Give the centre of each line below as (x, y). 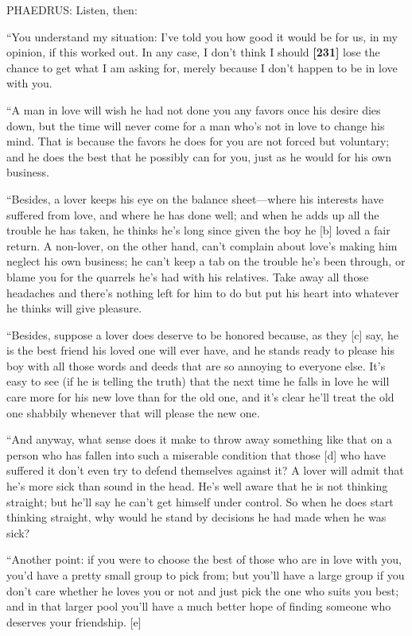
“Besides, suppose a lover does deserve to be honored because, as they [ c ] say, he (202, 334)
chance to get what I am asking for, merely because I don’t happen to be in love (202, 67)
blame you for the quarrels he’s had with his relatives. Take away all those (188, 276)
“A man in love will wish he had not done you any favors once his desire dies (194, 109)
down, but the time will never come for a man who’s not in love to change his (196, 125)
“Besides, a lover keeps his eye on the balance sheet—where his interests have (195, 198)
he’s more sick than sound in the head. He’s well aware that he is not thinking (197, 486)
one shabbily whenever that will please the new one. (133, 412)
